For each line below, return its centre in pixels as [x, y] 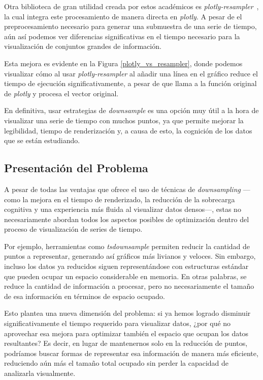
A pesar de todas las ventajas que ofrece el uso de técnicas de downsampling [122, 189]
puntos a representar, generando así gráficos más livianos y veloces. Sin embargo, [130, 256]
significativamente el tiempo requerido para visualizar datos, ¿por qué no [118, 323]
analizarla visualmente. [40, 373]
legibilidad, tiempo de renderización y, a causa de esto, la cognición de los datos [128, 130]
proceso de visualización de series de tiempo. [73, 229]
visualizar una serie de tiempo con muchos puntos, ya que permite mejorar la [124, 120]
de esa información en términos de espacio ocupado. [85, 296]
